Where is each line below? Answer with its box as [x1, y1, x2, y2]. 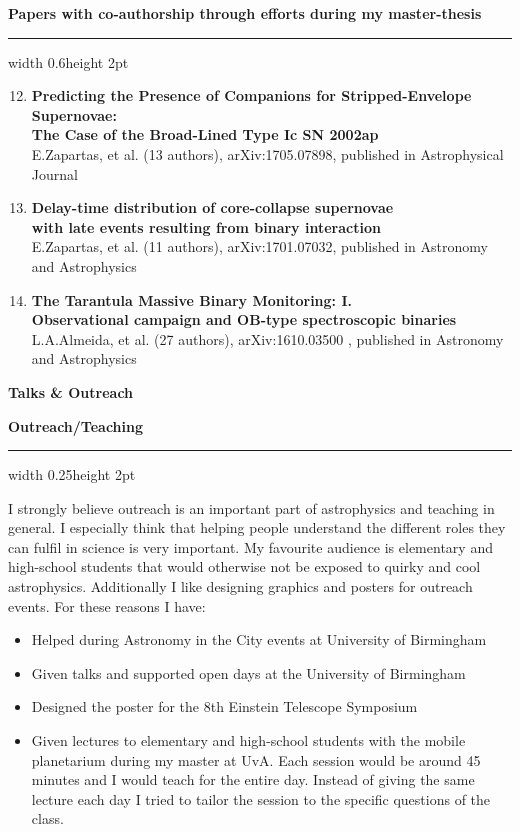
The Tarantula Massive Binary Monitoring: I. [31, 289, 353, 310]
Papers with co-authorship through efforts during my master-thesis [8, 3, 482, 23]
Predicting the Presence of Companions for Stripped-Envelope [31, 85, 472, 106]
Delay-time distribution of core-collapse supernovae [31, 197, 394, 218]
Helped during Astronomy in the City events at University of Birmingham [31, 629, 487, 650]
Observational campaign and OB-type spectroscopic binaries [31, 309, 457, 330]
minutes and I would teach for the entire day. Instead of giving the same [31, 769, 475, 790]
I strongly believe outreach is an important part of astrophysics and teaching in [8, 497, 495, 518]
